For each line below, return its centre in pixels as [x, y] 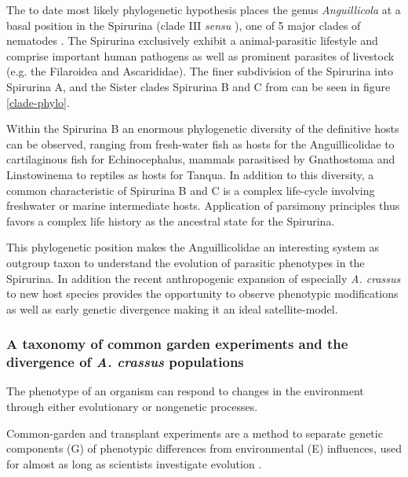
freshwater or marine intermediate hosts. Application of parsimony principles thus [203, 205]
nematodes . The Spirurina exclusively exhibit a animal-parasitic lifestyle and [192, 40]
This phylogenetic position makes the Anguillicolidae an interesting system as [193, 247]
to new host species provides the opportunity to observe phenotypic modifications [202, 294]
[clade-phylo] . [38, 102]
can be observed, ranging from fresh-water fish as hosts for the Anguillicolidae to [200, 143]
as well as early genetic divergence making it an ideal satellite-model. [172, 308]
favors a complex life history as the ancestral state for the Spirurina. [171, 220]
